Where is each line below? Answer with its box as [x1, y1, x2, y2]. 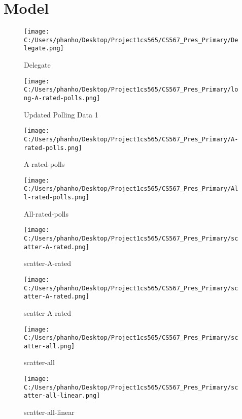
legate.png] [24, 45, 64, 52]
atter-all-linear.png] [24, 392, 100, 400]
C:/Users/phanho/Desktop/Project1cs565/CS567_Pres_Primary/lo [24, 86, 238, 94]
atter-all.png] [24, 342, 75, 350]
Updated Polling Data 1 [24, 109, 98, 119]
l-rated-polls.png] [24, 194, 89, 201]
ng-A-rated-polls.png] [24, 95, 100, 102]
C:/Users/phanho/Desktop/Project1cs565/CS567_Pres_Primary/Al [24, 185, 238, 193]
